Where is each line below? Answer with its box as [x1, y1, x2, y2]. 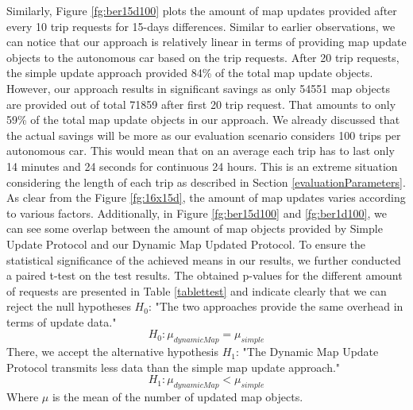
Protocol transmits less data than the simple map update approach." [6, 358, 341, 375]
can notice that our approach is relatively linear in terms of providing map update [6, 33, 407, 50]
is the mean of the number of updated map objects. [52, 389, 303, 405]
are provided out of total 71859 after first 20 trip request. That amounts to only [6, 95, 396, 112]
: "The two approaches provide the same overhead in [148, 298, 403, 315]
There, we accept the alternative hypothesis [6, 343, 218, 360]
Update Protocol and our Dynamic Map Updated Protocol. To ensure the [6, 235, 365, 252]
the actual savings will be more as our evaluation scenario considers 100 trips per [6, 126, 401, 143]
